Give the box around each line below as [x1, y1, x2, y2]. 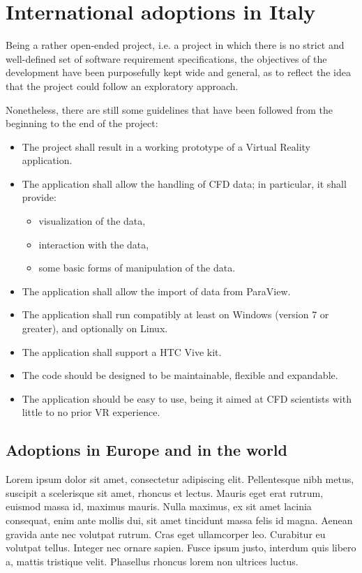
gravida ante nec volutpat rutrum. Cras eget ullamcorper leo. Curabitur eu [6, 526, 326, 541]
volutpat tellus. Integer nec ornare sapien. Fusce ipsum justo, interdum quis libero [6, 540, 356, 555]
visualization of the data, [38, 214, 146, 228]
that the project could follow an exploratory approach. [6, 78, 239, 93]
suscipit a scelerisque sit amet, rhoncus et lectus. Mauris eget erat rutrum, [6, 485, 324, 500]
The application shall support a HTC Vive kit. [22, 344, 222, 359]
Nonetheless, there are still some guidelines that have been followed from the [6, 102, 333, 117]
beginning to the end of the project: [6, 116, 158, 131]
